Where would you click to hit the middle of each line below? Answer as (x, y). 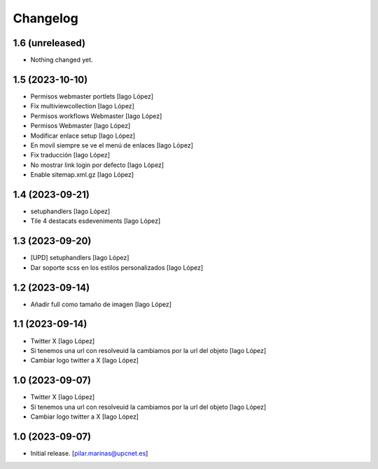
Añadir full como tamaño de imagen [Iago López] (101, 304)
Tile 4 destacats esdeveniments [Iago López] (96, 221)
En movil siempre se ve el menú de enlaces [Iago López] (112, 145)
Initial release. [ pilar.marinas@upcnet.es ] (89, 453)
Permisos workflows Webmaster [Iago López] (96, 116)
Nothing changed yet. (62, 60)
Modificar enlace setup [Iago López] (83, 136)
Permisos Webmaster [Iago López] (80, 126)
